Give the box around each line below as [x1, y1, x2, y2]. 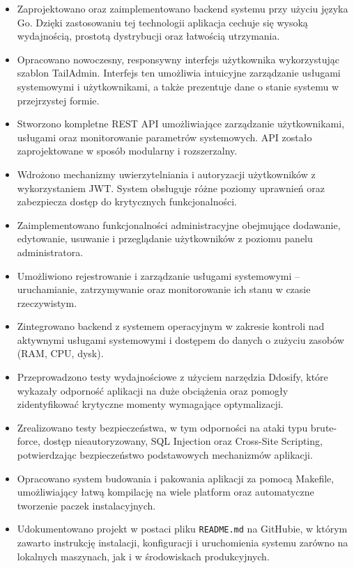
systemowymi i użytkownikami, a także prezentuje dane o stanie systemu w [17, 79, 339, 93]
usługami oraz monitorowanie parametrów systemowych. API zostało [17, 129, 312, 144]
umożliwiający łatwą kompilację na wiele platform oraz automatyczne [17, 484, 314, 499]
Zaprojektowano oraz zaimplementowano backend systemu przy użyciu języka [17, 1, 348, 15]
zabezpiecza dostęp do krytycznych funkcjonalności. [17, 194, 237, 209]
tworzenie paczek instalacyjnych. [17, 498, 156, 512]
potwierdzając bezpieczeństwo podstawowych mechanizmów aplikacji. [17, 448, 313, 462]
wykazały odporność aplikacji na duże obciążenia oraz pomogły [17, 383, 288, 397]
